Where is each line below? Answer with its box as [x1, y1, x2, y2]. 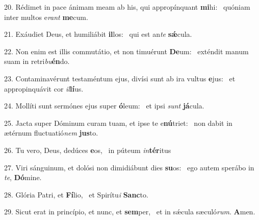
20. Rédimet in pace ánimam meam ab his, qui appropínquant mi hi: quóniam [4, 2, 250, 12]
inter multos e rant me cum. [4, 11, 88, 22]
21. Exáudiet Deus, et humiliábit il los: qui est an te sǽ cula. [4, 29, 192, 39]
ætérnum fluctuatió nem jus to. [4, 127, 98, 138]
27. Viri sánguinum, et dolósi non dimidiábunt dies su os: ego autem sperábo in [4, 162, 254, 172]
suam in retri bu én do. [4, 56, 70, 67]
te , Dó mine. [4, 172, 42, 183]
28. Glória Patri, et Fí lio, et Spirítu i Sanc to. [4, 189, 148, 200]
